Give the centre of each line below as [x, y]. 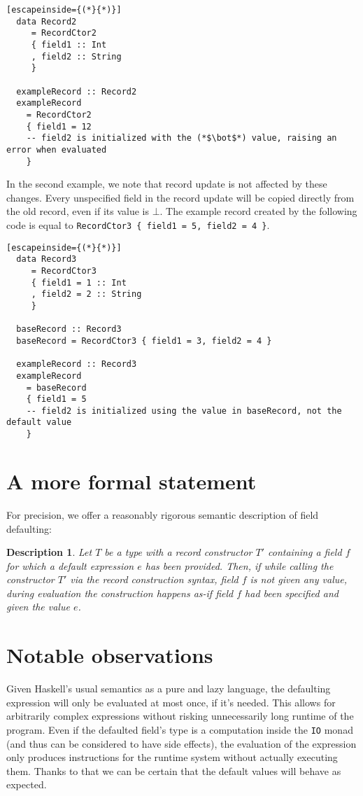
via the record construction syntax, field [154, 579]
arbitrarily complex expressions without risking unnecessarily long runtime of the [180, 716]
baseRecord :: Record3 [69, 329]
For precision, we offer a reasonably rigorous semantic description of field [163, 514]
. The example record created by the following [258, 211]
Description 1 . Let [49, 552]
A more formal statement [131, 481]
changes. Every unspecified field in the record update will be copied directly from [180, 197]
